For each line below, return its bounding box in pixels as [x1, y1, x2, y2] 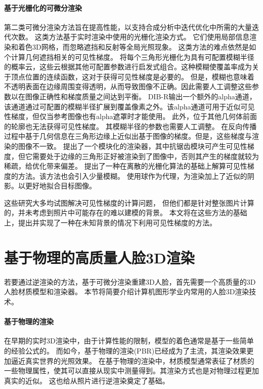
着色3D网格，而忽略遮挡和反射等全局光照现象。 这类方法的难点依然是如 [18, 41, 256, 52]
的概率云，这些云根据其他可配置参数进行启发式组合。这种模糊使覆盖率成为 [4, 61, 252, 72]
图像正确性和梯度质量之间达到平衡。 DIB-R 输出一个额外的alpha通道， [25, 91, 256, 101]
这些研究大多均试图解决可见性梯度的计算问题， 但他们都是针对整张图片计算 [4, 197, 254, 208]
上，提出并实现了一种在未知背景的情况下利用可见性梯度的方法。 [4, 217, 216, 228]
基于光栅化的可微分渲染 [4, 2, 82, 13]
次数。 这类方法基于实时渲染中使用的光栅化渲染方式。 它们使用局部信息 [11, 31, 250, 42]
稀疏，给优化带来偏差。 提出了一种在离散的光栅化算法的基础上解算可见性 [4, 161, 247, 171]
